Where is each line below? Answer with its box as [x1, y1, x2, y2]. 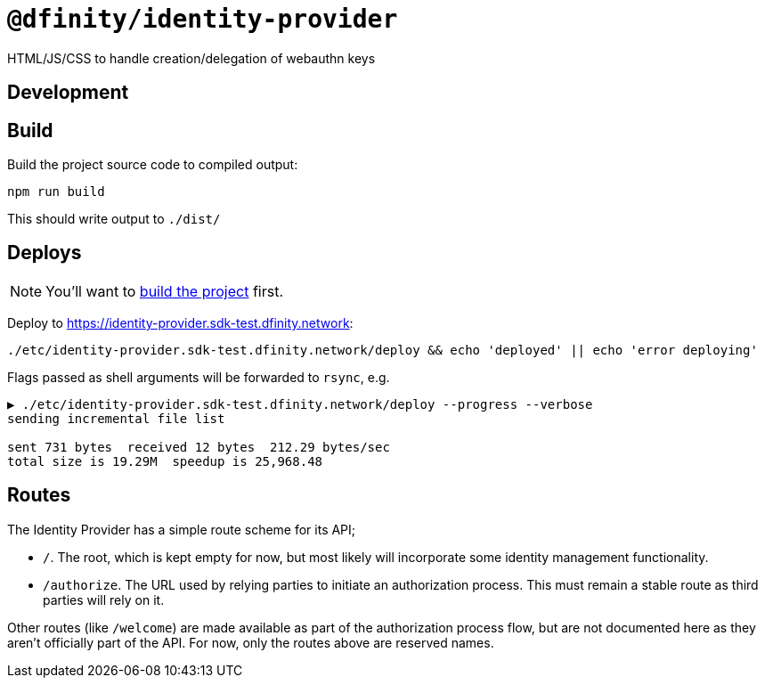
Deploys [7, 241, 82, 265]
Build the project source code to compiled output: [7, 157, 298, 173]
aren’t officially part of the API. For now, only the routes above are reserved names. [7, 634, 494, 650]
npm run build [7, 184, 105, 200]
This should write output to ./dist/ [7, 211, 221, 227]
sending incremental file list [7, 411, 225, 426]
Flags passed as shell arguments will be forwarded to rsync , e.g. [7, 369, 390, 385]
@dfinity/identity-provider [7, 4, 398, 34]
